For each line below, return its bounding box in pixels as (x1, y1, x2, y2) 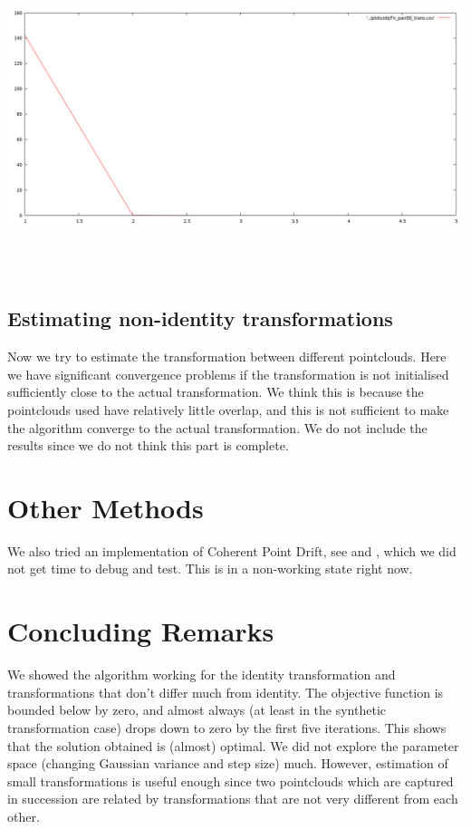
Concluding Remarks (7, 612, 274, 650)
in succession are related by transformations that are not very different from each (7, 789, 458, 808)
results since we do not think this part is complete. (7, 436, 289, 455)
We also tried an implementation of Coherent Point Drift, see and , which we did (7, 541, 457, 560)
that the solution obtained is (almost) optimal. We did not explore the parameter (7, 736, 459, 755)
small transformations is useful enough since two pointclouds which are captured (7, 771, 454, 790)
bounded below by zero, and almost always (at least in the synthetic (7, 700, 386, 719)
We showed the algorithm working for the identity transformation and (7, 665, 396, 684)
